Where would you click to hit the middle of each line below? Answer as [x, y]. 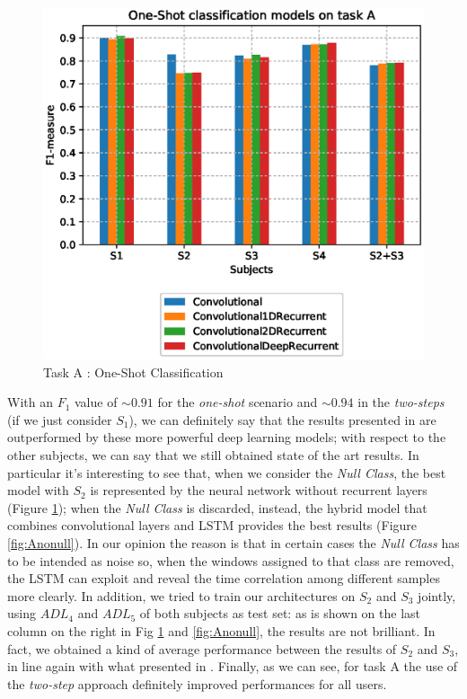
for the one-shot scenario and [238, 402]
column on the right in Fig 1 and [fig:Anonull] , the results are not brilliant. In [221, 631]
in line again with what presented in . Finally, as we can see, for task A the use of [233, 666]
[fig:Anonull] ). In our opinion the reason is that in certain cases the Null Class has [233, 543]
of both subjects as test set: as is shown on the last [280, 613]
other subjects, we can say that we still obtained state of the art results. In [213, 455]
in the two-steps [401, 402]
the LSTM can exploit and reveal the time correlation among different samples [224, 578]
